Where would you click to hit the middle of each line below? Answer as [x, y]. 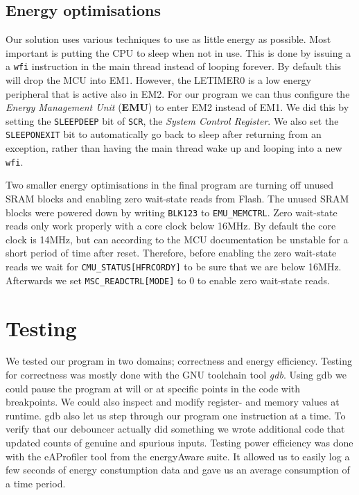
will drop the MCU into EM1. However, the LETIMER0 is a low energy [158, 80]
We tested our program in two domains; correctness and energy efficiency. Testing [179, 361]
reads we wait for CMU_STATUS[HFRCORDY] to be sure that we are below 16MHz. [174, 267]
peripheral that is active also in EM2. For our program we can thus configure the [178, 93]
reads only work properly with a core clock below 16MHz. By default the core [171, 226]
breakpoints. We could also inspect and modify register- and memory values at [173, 402]
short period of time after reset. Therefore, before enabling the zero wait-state [171, 253]
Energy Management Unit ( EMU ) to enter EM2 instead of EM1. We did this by [177, 107]
